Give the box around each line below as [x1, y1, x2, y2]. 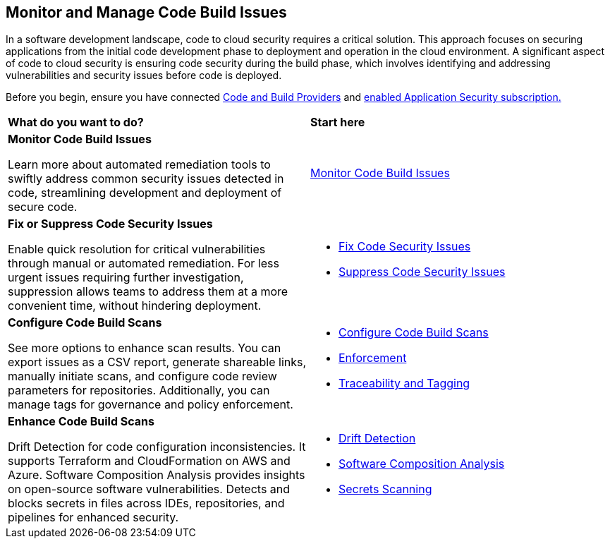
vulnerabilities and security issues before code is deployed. [6, 69, 282, 82]
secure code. [8, 200, 78, 214]
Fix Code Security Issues [338, 239, 471, 254]
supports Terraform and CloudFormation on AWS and [8, 454, 291, 469]
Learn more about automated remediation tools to [8, 157, 271, 172]
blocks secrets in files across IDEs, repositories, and [8, 496, 285, 511]
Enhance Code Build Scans [8, 414, 155, 429]
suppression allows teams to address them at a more [8, 284, 288, 299]
